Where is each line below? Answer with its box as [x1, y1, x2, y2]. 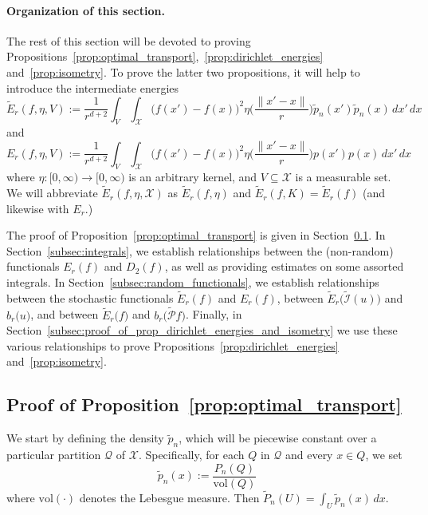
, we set [365, 446, 402, 463]
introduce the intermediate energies [6, 79, 179, 96]
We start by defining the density [6, 430, 164, 446]
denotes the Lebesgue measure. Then [79, 489, 260, 505]
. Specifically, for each [138, 446, 245, 463]
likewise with [6, 200, 69, 216]
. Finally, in [185, 306, 242, 323]
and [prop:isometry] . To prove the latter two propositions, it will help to [6, 63, 360, 80]
